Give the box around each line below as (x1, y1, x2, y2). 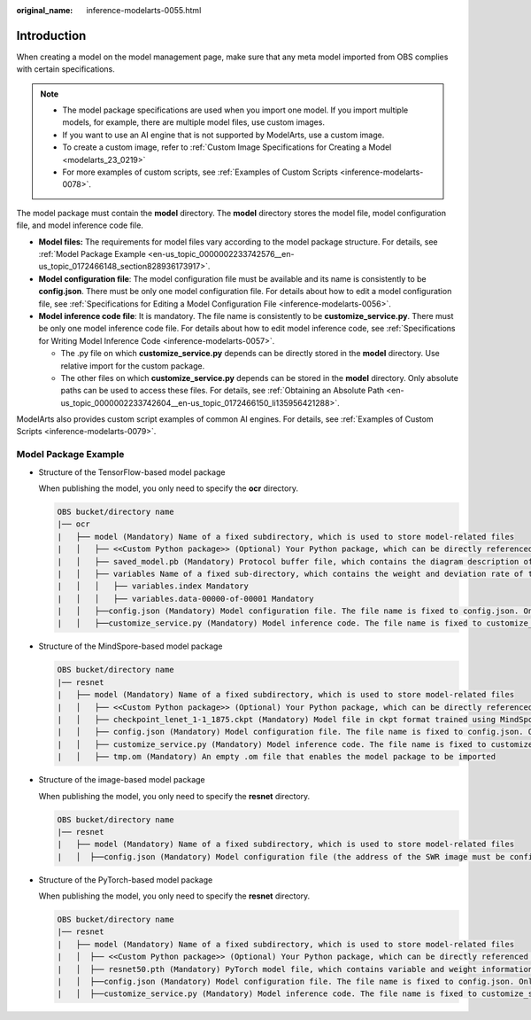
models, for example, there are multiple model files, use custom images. (62, 117, 325, 128)
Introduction (16, 27, 87, 43)
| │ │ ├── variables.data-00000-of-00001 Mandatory (57, 594, 314, 603)
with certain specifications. (16, 64, 115, 74)
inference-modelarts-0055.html (86, 5, 202, 15)
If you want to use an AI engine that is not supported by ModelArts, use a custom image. (62, 129, 385, 140)
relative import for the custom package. (60, 360, 205, 371)
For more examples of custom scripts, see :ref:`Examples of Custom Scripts (62, 167, 338, 177)
